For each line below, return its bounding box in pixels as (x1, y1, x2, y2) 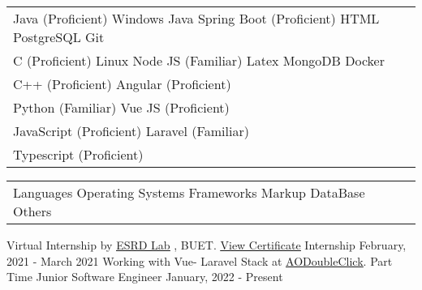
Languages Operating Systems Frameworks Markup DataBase (13, 183, 365, 202)
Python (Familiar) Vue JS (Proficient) (13, 98, 230, 117)
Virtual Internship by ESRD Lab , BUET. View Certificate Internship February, (6, 237, 407, 253)
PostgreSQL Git (13, 28, 105, 46)
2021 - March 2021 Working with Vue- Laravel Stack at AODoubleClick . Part (6, 252, 393, 269)
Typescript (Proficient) (13, 145, 144, 164)
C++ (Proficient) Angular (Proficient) (13, 75, 231, 93)
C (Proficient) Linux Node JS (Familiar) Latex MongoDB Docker (13, 51, 385, 70)
